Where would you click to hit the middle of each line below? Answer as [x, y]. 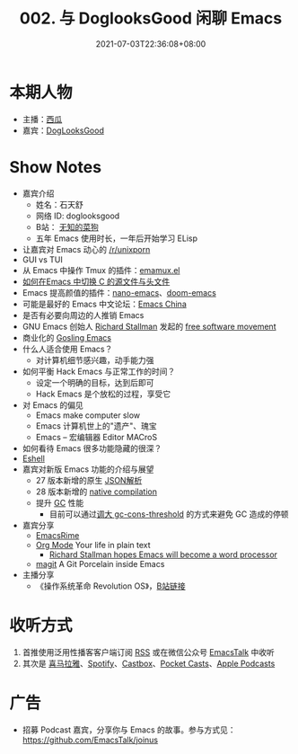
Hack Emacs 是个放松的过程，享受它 [103, 394]
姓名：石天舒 [59, 204]
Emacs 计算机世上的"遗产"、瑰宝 [96, 426]
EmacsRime [57, 535]
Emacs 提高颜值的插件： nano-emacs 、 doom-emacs [119, 292]
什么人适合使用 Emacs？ [67, 349]
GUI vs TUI [42, 259]
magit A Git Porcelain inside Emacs [100, 563]
